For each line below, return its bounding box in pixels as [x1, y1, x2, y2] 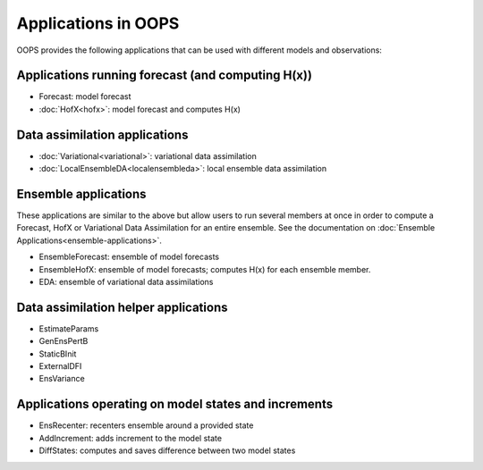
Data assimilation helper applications [16, 299, 228, 315]
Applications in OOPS [16, 13, 180, 33]
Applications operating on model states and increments [16, 397, 334, 412]
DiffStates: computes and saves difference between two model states [38, 445, 296, 456]
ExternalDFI [38, 361, 82, 372]
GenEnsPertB [38, 336, 89, 347]
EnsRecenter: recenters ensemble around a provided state [38, 420, 254, 431]
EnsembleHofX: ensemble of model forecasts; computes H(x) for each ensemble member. [38, 264, 371, 274]
